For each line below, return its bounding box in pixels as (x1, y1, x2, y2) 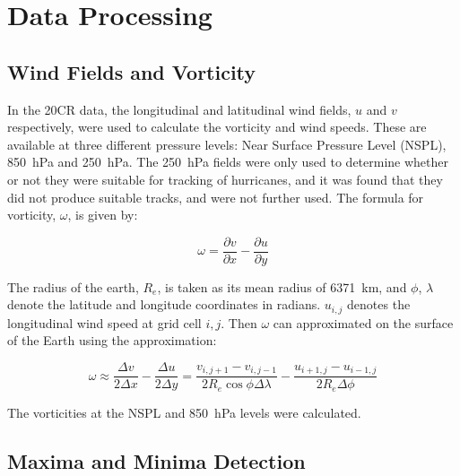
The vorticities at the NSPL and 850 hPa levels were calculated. (7, 402, 361, 421)
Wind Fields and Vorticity (7, 57, 256, 85)
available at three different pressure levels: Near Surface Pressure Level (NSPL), (7, 134, 447, 153)
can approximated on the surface (273, 313, 454, 332)
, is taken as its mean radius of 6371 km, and (157, 277, 407, 296)
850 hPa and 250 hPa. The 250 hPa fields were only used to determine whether (7, 152, 449, 171)
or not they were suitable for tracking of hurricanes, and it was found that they (7, 169, 443, 188)
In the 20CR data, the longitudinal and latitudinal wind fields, (7, 100, 352, 118)
